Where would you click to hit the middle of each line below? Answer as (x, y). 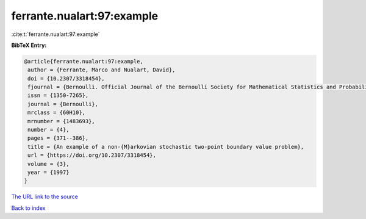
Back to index (28, 208)
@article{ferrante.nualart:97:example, (84, 61)
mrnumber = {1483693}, (62, 121)
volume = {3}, (48, 164)
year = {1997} (48, 172)
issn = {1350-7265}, (58, 95)
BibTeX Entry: (29, 45)
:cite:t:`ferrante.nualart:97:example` (56, 34)
